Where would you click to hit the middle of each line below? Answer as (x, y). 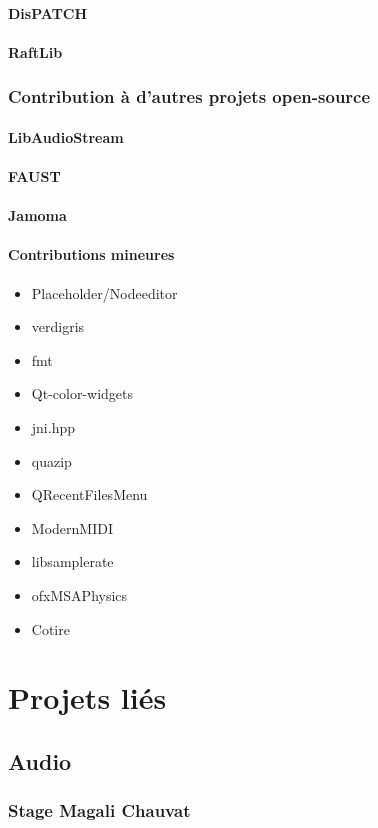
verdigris (58, 326)
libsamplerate (72, 561)
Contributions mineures (91, 254)
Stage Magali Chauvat (99, 810)
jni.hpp (53, 426)
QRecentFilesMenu (89, 494)
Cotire (50, 628)
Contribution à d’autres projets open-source (189, 96)
